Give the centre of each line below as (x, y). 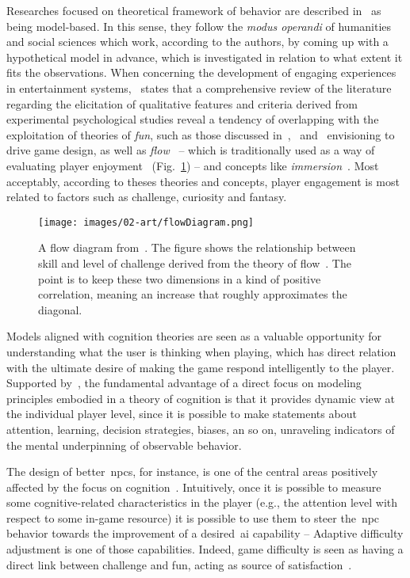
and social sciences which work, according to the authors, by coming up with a (197, 42)
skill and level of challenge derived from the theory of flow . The (195, 262)
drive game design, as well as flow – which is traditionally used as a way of (191, 150)
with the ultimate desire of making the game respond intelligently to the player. (201, 367)
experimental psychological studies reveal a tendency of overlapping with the (193, 119)
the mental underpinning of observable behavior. (124, 445)
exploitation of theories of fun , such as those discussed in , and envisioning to (201, 134)
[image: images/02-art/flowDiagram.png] (146, 222)
